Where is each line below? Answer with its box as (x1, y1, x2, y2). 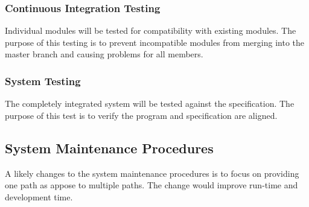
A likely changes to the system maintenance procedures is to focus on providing (5, 167, 299, 179)
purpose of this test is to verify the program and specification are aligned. (5, 109, 278, 121)
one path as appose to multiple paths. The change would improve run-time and (5, 179, 298, 191)
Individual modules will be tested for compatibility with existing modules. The (5, 24, 296, 37)
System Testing (5, 73, 81, 88)
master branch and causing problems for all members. (5, 48, 203, 60)
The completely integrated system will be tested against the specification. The (5, 97, 295, 110)
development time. (5, 190, 73, 203)
